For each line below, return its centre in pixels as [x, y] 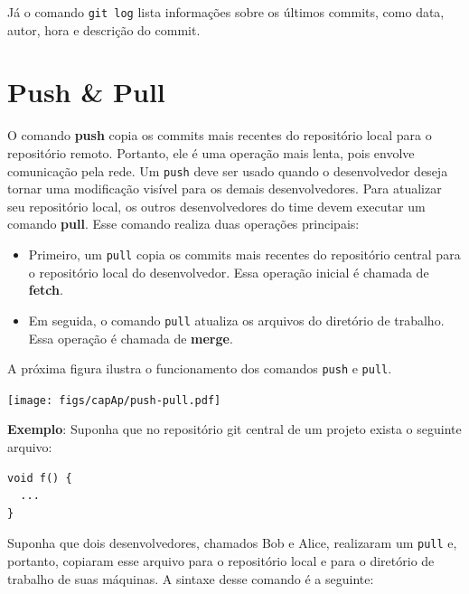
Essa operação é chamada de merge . [131, 338]
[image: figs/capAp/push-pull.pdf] [114, 400]
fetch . [46, 290]
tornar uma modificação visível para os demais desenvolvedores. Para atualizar [225, 189]
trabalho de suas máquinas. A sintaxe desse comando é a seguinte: [191, 578]
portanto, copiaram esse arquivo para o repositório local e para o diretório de [221, 561]
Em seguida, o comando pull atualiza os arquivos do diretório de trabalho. [236, 320]
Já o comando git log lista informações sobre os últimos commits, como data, [226, 12]
